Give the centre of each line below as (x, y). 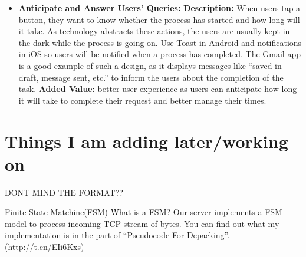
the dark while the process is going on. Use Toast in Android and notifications (160, 42)
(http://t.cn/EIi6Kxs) (45, 247)
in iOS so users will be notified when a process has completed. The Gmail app (159, 54)
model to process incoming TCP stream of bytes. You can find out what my (142, 223)
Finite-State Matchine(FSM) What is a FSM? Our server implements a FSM (144, 212)
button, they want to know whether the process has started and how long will (159, 19)
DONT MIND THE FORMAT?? (64, 192)
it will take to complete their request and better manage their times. (142, 100)
